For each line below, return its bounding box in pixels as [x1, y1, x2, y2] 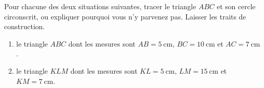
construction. [4, 21, 45, 32]
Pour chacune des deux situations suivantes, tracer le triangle [4, 1, 196, 11]
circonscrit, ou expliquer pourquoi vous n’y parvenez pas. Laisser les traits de [4, 11, 246, 21]
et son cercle [216, 1, 256, 11]
